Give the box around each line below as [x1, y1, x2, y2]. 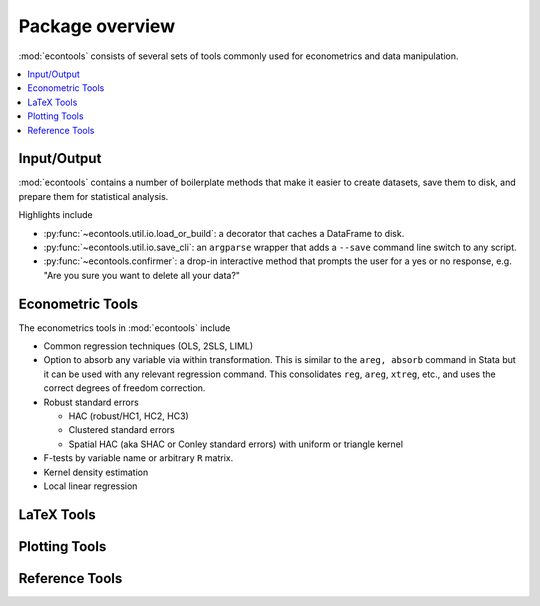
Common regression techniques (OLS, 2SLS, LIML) [43, 340, 254, 352]
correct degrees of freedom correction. [43, 382, 206, 394]
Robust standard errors [43, 396, 139, 408]
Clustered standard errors [68, 424, 175, 436]
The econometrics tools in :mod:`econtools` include [18, 321, 231, 334]
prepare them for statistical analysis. [18, 190, 169, 202]
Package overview [18, 15, 175, 37]
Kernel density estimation [43, 466, 149, 478]
